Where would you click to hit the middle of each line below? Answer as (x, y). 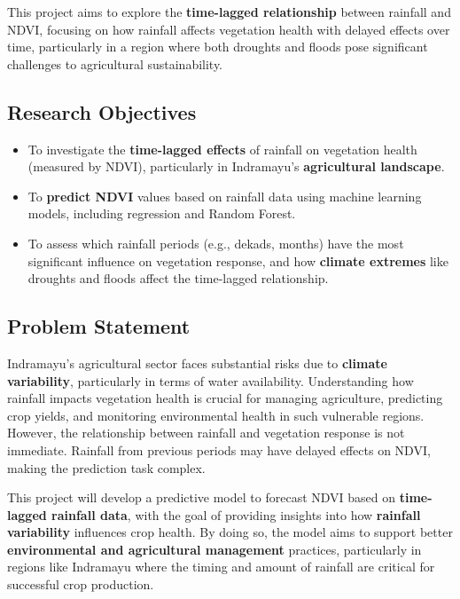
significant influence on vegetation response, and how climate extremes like (238, 260)
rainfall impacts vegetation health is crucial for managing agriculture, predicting (225, 398)
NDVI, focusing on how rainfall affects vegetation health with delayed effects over (229, 29)
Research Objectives (102, 111)
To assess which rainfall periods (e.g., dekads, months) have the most (216, 243)
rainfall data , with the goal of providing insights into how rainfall (236, 514)
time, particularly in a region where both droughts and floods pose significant (218, 47)
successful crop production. (81, 584)
